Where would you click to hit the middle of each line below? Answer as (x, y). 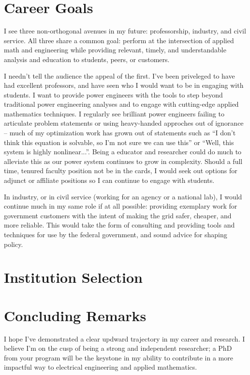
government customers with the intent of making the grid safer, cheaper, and (118, 215)
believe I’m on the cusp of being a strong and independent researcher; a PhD (118, 348)
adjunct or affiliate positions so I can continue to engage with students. (109, 180)
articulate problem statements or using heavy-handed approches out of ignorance (124, 123)
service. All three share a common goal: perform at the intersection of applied (119, 40)
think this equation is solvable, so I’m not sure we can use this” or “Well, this (119, 142)
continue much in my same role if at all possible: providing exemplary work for (121, 206)
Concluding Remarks (75, 315)
